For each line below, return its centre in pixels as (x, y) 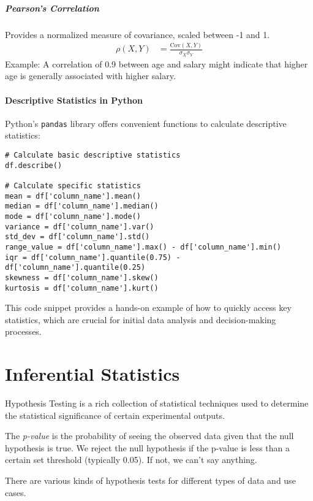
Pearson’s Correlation (52, 8)
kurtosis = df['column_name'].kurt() (82, 288)
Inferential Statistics (92, 374)
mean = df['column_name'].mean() (73, 196)
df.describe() (34, 165)
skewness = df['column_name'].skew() (82, 277)
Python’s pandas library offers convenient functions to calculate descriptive (146, 123)
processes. (23, 331)
